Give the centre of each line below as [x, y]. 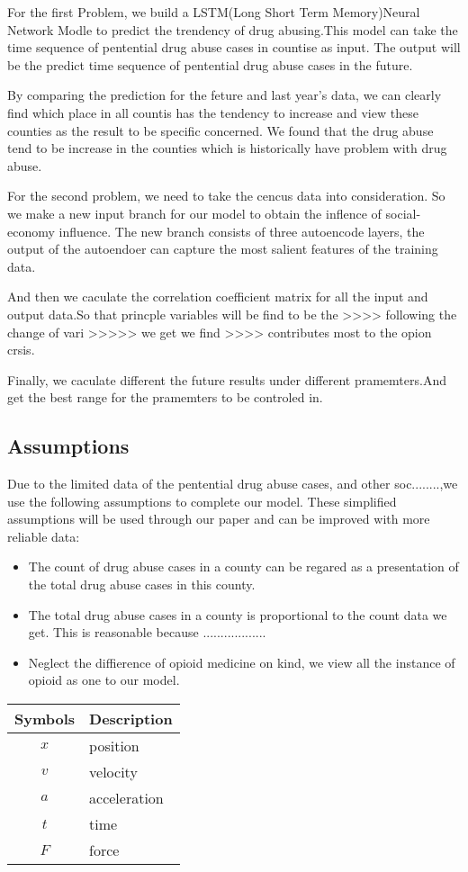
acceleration [126, 798]
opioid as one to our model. [104, 680]
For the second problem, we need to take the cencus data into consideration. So [226, 196]
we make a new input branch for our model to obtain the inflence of [194, 213]
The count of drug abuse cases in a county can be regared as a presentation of [243, 566]
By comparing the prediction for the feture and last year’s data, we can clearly [225, 95]
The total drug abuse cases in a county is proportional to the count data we [238, 614]
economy [31, 231]
